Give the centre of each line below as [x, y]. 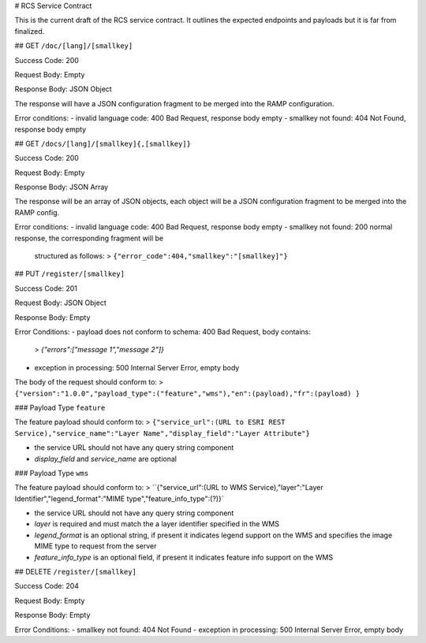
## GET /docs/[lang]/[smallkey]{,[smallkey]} [103, 143]
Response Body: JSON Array [62, 187]
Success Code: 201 [46, 288]
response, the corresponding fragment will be [89, 238]
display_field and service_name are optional [106, 459]
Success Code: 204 [47, 586]
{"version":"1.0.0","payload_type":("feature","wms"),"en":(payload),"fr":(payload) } [187, 393]
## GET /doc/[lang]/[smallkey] [74, 46]
